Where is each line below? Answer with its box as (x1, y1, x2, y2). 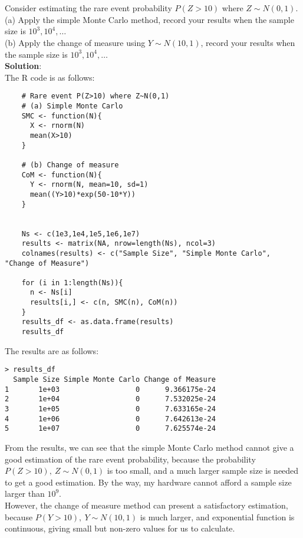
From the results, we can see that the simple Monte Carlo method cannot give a (5, 441, 294, 453)
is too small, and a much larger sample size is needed (107, 464, 299, 477)
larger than (5, 487, 45, 500)
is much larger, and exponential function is (140, 510, 295, 523)
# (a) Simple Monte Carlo (21, 102, 123, 110)
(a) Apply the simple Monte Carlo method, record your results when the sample (5, 13, 294, 25)
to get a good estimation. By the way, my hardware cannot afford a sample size (5, 476, 292, 488)
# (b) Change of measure (21, 160, 119, 169)
